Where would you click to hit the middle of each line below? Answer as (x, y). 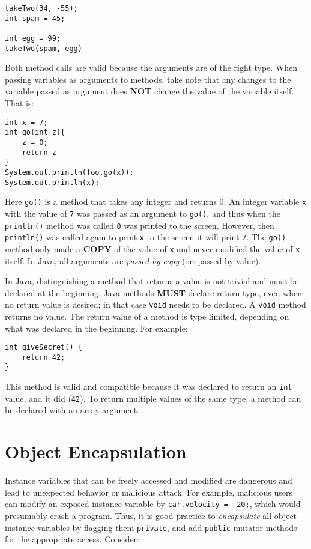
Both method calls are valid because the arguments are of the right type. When (151, 68)
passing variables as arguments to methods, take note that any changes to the (148, 79)
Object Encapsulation (96, 451)
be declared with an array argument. (72, 410)
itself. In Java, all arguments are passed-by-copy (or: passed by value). (133, 260)
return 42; (44, 357)
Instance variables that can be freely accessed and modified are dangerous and (149, 480)
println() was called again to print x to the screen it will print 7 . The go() (146, 237)
